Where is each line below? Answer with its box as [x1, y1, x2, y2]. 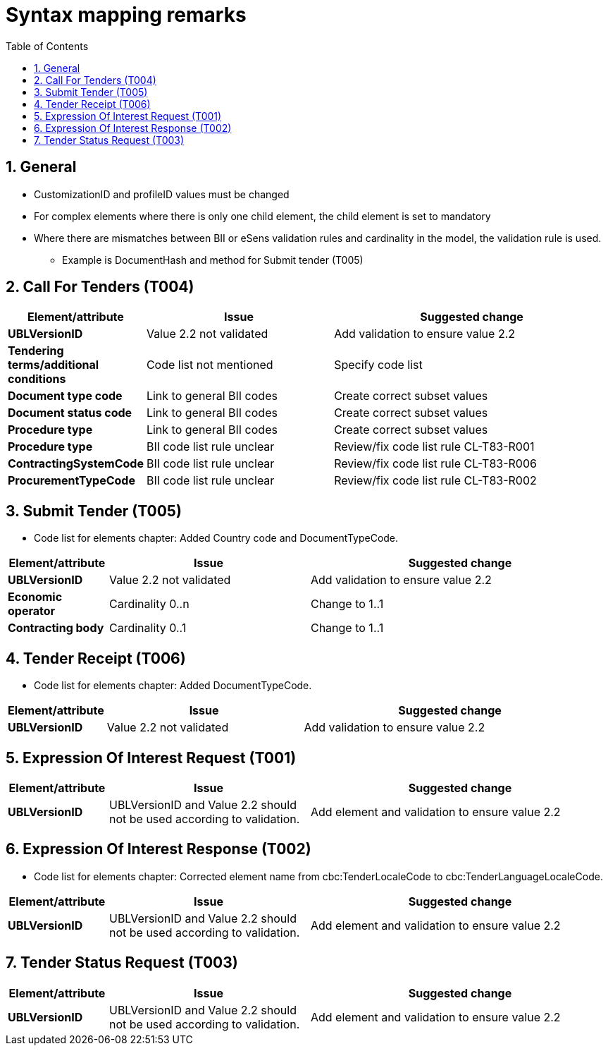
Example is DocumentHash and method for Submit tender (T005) [62, 253, 364, 266]
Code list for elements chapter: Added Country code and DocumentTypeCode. [34, 532, 399, 545]
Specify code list [334, 358, 423, 372]
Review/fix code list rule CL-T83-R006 [334, 456, 537, 471]
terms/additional [8, 358, 99, 372]
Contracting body [8, 621, 104, 636]
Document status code [8, 406, 132, 420]
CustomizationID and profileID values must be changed [34, 188, 290, 200]
